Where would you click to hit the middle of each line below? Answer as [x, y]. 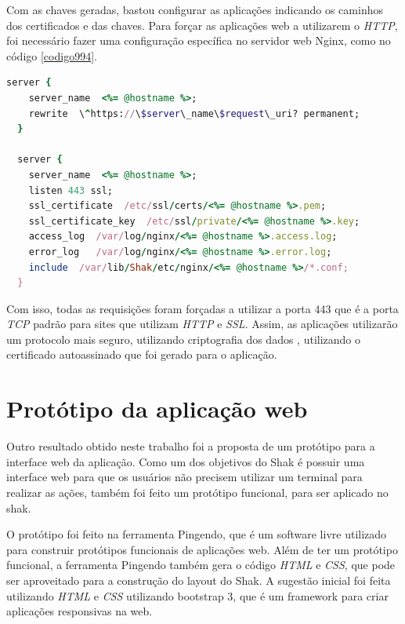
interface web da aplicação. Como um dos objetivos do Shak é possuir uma [186, 461]
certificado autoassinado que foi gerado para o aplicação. [142, 354]
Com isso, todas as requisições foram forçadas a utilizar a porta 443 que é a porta [202, 308]
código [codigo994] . [52, 55]
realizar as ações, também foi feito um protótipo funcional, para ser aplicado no [197, 492]
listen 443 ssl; [71, 190]
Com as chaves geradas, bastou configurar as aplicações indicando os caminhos [195, 9]
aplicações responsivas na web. [80, 611]
